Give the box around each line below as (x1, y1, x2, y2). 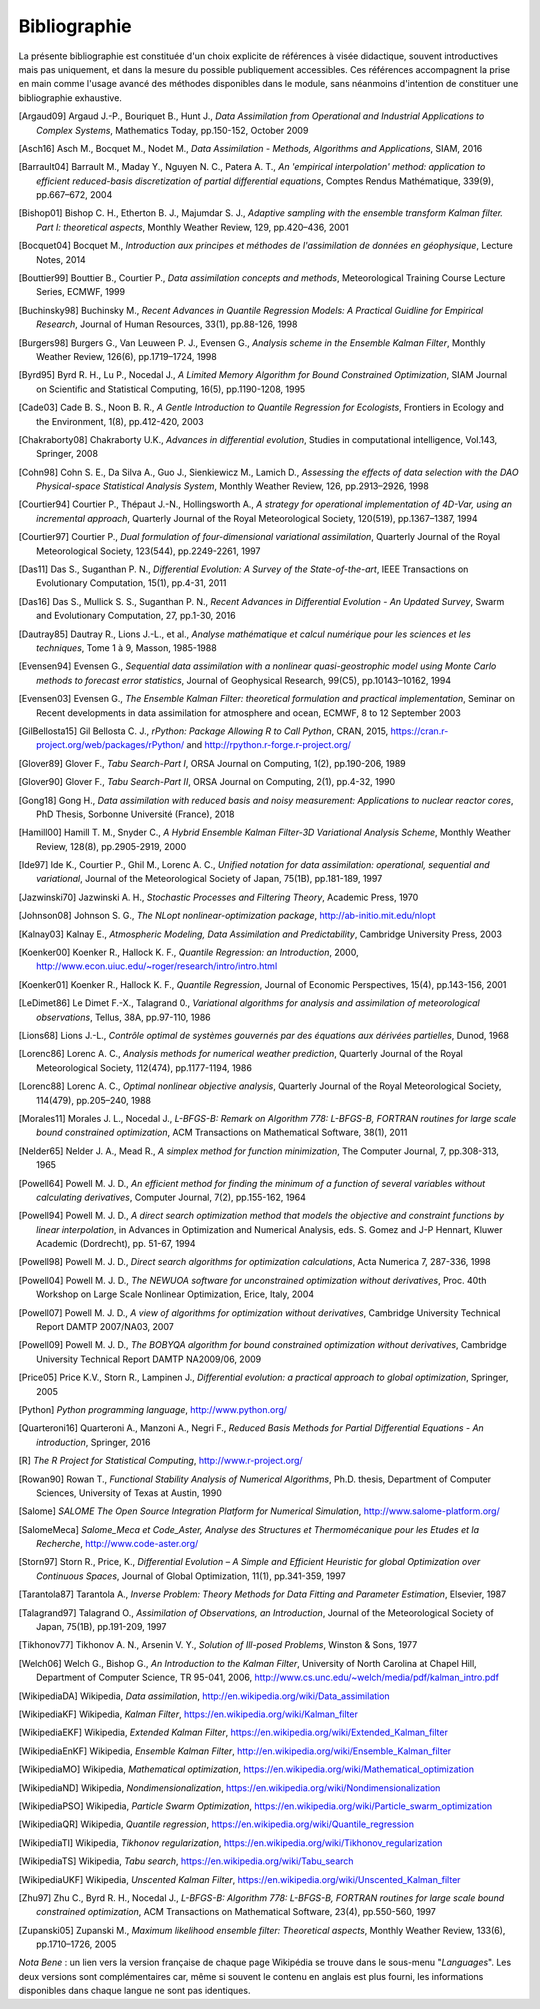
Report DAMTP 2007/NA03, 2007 (36, 1321, 174, 1333)
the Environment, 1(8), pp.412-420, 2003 (36, 415, 204, 427)
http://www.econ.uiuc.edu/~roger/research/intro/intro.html (36, 960, 278, 972)
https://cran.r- (390, 725, 449, 737)
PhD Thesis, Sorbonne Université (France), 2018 (36, 808, 235, 820)
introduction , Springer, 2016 (36, 1436, 151, 1448)
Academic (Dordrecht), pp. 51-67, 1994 (36, 1238, 196, 1250)
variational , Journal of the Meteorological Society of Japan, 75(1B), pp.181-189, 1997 (36, 873, 383, 885)
